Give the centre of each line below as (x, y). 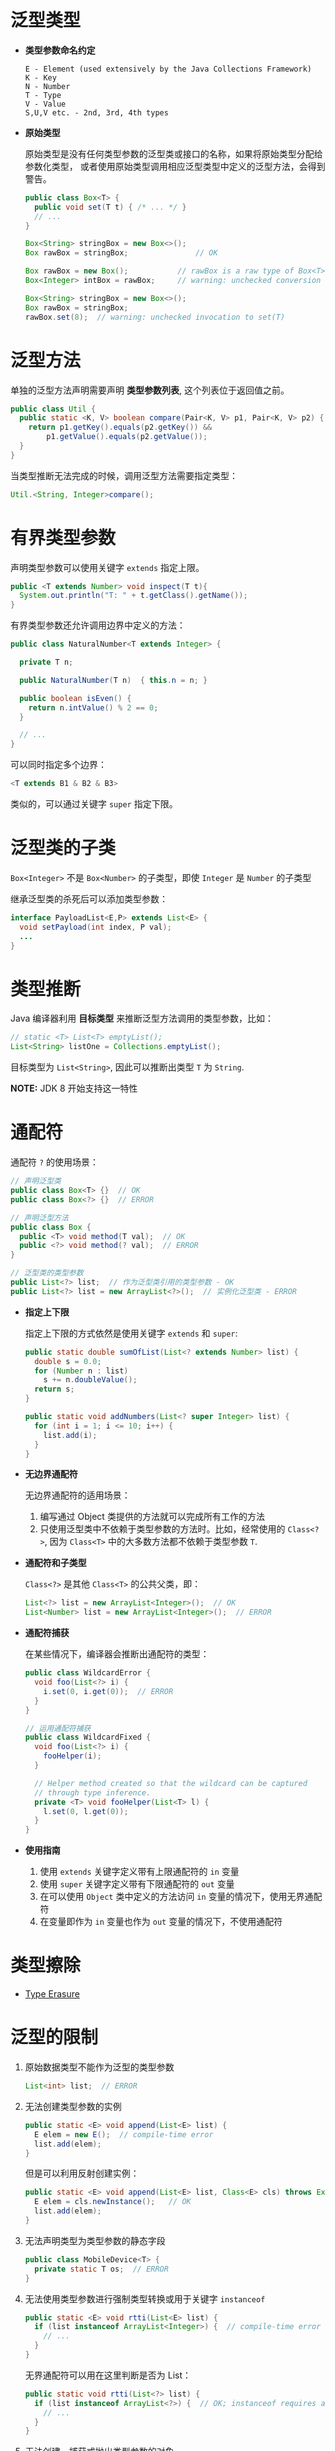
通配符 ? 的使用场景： (55, 1162)
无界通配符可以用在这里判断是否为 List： (108, 2375)
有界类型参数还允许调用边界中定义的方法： (98, 625)
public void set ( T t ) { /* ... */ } (110, 207)
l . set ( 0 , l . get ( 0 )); (86, 1811)
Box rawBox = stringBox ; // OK (121, 253)
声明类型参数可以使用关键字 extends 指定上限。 (107, 567)
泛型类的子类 (63, 848)
